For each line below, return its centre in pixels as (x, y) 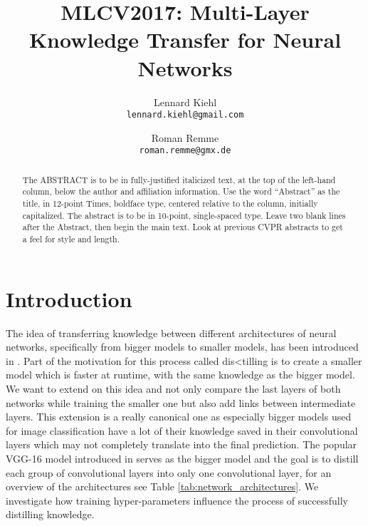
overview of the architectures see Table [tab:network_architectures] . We (162, 486)
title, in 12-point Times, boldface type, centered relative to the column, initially (170, 203)
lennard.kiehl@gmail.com (185, 115)
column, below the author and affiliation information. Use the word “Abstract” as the (181, 191)
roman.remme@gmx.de (185, 151)
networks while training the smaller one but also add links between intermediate (181, 402)
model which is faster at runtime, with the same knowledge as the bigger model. (180, 375)
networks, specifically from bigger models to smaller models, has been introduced (182, 347)
